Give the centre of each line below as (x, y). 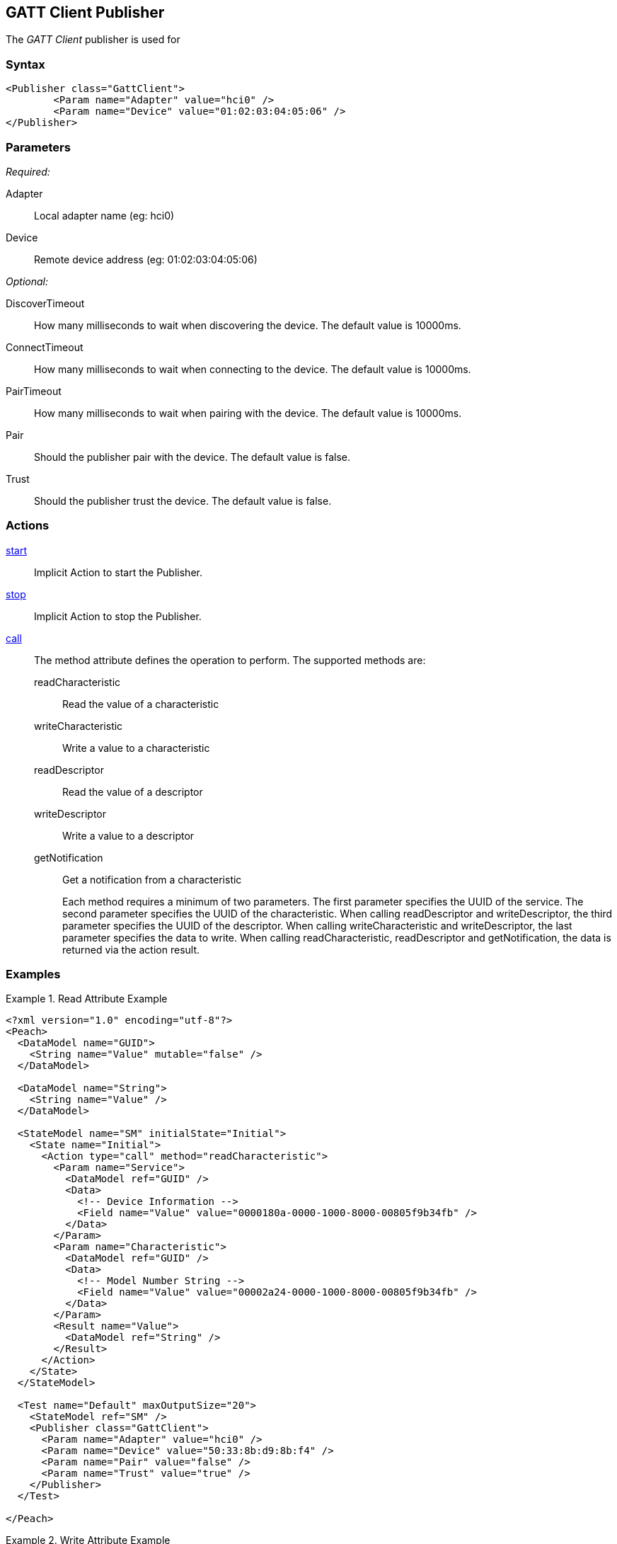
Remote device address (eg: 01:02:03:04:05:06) (146, 259)
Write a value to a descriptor (128, 835)
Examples (33, 974)
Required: (28, 171)
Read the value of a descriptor (133, 791)
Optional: (27, 281)
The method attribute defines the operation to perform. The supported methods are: (230, 660)
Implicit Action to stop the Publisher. (118, 616)
